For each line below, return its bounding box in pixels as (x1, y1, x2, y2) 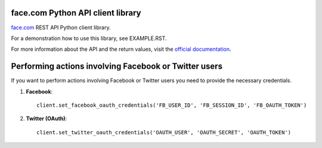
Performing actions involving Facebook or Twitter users (11, 61, 223, 72)
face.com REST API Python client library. (11, 24, 111, 31)
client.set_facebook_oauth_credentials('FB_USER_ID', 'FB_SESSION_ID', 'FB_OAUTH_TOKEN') (36, 101, 307, 109)
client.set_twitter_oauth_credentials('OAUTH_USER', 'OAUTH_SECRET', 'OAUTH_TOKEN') (36, 129, 292, 135)
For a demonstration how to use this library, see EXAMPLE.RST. (11, 35, 167, 42)
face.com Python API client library (11, 8, 141, 18)
